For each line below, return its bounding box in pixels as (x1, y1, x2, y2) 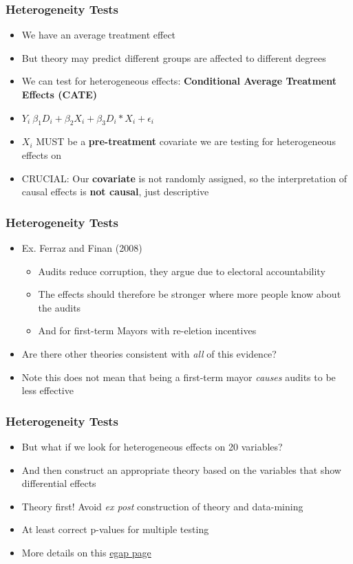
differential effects (21, 476, 96, 490)
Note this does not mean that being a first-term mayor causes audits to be (21, 369, 336, 384)
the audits (38, 300, 81, 314)
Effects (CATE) (21, 87, 98, 101)
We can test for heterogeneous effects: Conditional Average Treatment (21, 74, 336, 88)
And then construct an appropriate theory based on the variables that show (21, 462, 341, 477)
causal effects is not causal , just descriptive (21, 184, 209, 199)
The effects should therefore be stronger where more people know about (38, 287, 341, 301)
